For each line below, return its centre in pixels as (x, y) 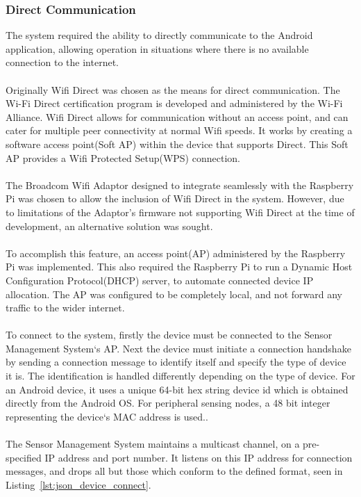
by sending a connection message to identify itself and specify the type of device (176, 362)
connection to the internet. (62, 62)
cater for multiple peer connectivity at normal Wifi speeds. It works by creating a (179, 130)
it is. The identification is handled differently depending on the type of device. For (180, 376)
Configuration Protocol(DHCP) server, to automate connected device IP (160, 280)
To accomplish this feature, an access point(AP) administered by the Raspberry (176, 253)
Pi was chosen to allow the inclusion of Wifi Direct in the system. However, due (175, 198)
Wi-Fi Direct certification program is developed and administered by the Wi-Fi (174, 103)
